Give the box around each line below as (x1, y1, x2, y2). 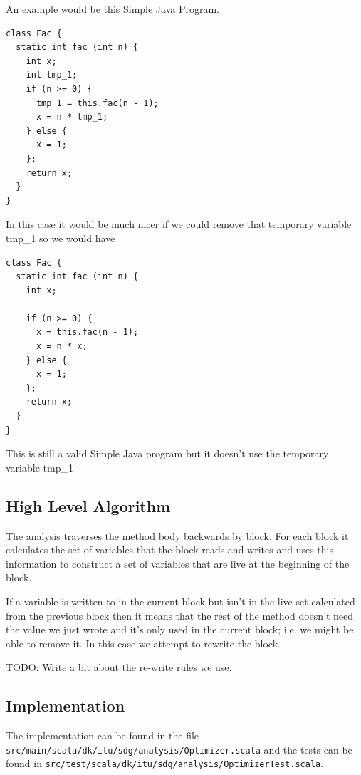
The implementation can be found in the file (6, 728, 199, 743)
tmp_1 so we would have (6, 230, 115, 245)
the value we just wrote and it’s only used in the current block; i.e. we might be (6, 622, 354, 637)
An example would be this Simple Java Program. (6, 1, 219, 16)
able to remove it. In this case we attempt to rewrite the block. (6, 635, 281, 650)
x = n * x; (36, 341, 88, 352)
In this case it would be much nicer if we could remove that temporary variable (6, 217, 352, 232)
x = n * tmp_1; (36, 112, 108, 123)
